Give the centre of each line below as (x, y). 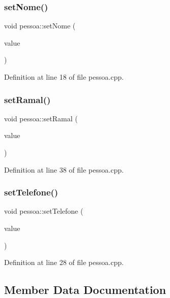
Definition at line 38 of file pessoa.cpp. (64, 169)
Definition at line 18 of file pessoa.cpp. (64, 77)
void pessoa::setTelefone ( (44, 211)
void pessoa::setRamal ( (41, 118)
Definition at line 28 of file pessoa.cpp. (64, 262)
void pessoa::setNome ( (40, 26)
